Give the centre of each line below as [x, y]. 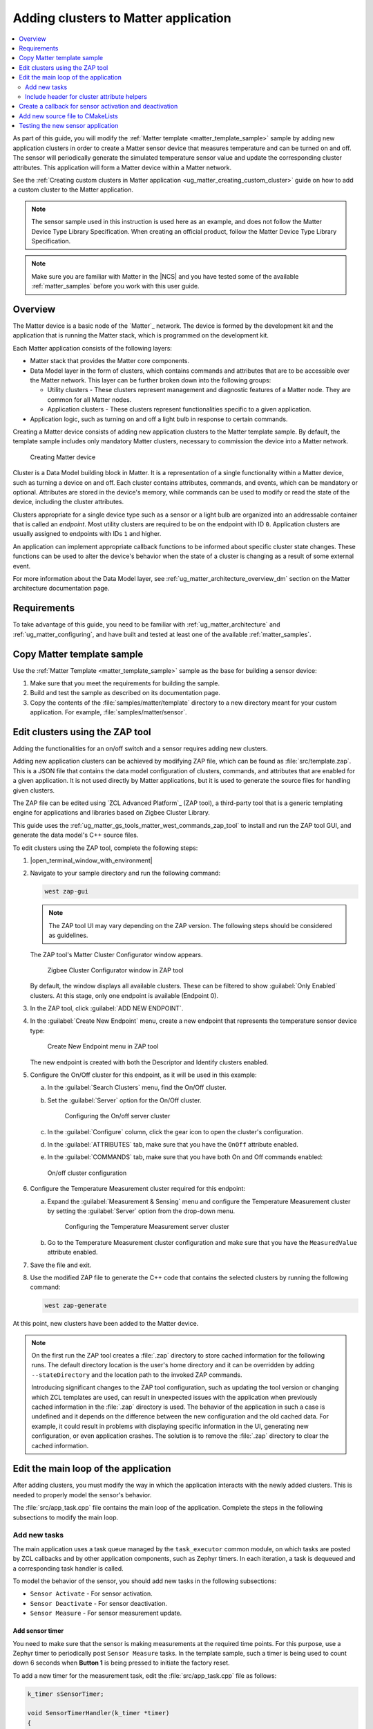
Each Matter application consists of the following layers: [93, 348]
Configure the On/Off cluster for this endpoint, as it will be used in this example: [143, 1075]
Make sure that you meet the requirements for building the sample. [125, 683]
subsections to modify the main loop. [66, 1517]
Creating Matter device [63, 457]
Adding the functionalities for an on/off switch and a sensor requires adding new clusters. [140, 749]
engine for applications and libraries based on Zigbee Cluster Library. [112, 813]
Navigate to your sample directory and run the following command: [125, 873]
